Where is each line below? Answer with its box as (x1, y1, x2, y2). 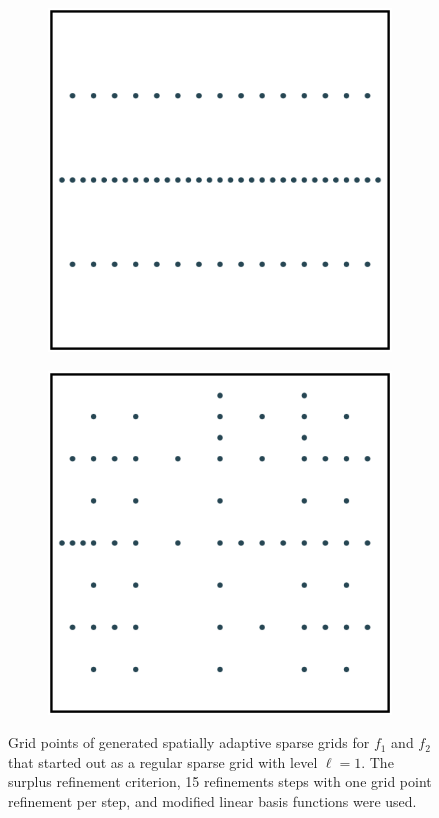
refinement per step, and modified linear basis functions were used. (8, 790, 417, 811)
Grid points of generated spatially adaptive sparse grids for (8, 732, 370, 753)
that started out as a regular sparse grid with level (8, 751, 318, 772)
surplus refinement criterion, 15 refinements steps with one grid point (8, 771, 432, 792)
